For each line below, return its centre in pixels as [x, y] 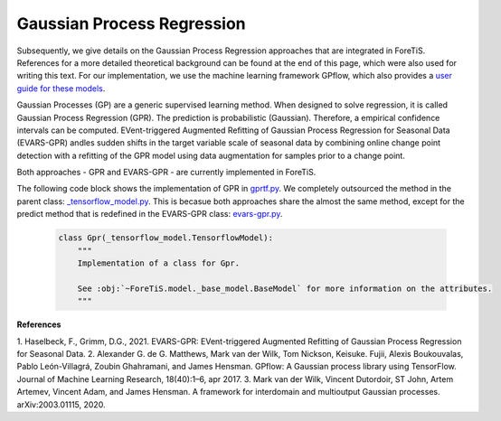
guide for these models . [61, 88]
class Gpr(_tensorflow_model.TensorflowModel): [165, 238]
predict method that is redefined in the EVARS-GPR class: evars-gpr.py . [150, 214]
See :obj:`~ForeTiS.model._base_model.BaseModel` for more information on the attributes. [285, 288]
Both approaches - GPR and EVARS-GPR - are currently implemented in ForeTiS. [166, 173]
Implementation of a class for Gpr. [158, 263]
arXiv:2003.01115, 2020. [61, 404]
